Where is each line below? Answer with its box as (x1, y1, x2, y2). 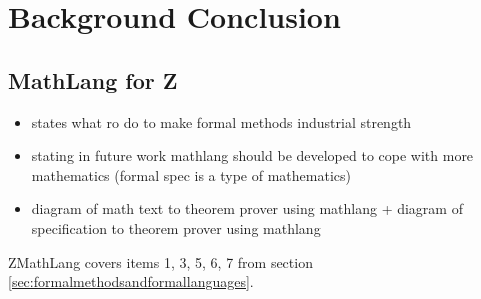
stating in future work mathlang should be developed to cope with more (31, 145, 474, 166)
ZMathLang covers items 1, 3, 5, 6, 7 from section (8, 251, 313, 272)
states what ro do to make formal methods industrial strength (31, 111, 412, 132)
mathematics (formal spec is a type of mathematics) (31, 164, 351, 185)
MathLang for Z (8, 64, 178, 95)
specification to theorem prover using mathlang (31, 217, 321, 238)
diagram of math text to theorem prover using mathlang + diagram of (31, 198, 463, 219)
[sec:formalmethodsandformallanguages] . (8, 271, 254, 292)
